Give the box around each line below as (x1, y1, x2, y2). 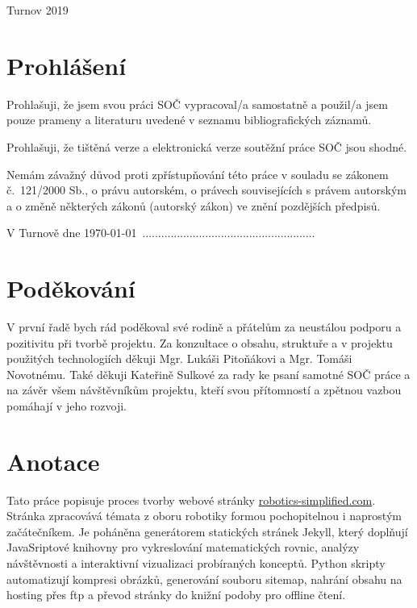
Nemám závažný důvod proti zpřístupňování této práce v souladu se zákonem (6, 165, 389, 182)
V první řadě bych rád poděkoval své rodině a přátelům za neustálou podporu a (6, 319, 402, 335)
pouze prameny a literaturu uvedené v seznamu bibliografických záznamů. (6, 111, 372, 128)
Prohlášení (6, 48, 127, 81)
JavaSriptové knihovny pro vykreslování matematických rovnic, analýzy (6, 539, 360, 556)
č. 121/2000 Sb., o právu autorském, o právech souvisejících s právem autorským (6, 181, 407, 198)
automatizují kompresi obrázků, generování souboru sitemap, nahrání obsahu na (6, 570, 402, 587)
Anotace (6, 444, 100, 477)
